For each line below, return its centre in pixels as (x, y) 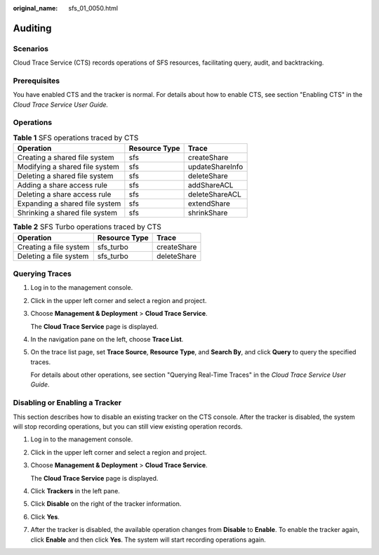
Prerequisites (36, 81)
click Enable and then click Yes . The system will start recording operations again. (148, 540)
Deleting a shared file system (65, 176)
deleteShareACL (215, 194)
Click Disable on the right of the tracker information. (106, 504)
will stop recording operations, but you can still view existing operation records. (128, 426)
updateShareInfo (215, 167)
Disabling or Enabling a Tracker (67, 403)
